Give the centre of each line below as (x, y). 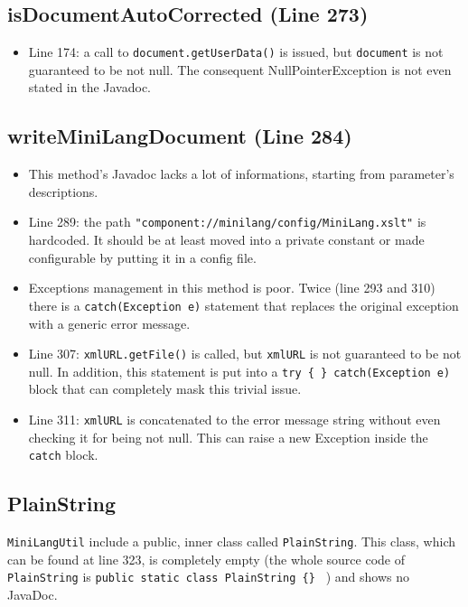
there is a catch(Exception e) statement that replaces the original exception (243, 305)
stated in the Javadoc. (90, 87)
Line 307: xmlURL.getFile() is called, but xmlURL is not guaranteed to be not (245, 354)
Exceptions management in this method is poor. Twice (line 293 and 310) (232, 288)
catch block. (63, 455)
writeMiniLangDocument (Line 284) (180, 136)
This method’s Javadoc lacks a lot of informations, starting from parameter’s (241, 174)
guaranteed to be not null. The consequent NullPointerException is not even (240, 69)
